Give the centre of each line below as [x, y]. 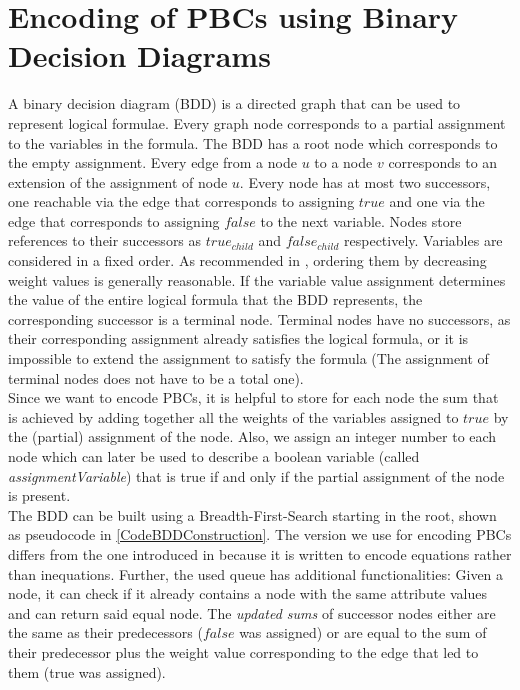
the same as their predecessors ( [105, 632]
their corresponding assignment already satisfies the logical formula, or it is [238, 338]
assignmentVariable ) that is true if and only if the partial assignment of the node [256, 475]
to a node [343, 162]
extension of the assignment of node [118, 181]
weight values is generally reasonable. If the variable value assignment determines [257, 279]
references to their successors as [105, 240]
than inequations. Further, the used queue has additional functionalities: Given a [256, 573]
